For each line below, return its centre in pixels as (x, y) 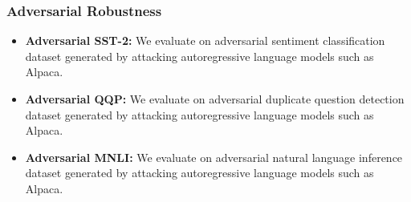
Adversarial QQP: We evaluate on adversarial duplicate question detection (215, 99)
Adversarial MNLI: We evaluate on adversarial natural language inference (214, 157)
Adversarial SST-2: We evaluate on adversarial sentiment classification (205, 40)
